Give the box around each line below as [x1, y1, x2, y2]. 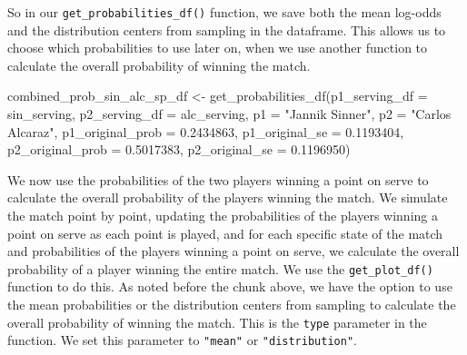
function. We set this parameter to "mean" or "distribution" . [7, 330, 357, 350]
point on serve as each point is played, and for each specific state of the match [7, 223, 443, 242]
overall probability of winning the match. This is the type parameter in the [7, 312, 427, 331]
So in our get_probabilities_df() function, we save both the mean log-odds [7, 3, 442, 21]
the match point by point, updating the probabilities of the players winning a [7, 206, 438, 224]
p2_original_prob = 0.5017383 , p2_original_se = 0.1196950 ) [7, 140, 351, 159]
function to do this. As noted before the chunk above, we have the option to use [7, 277, 452, 296]
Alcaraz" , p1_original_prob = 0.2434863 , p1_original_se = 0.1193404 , [7, 122, 404, 141]
